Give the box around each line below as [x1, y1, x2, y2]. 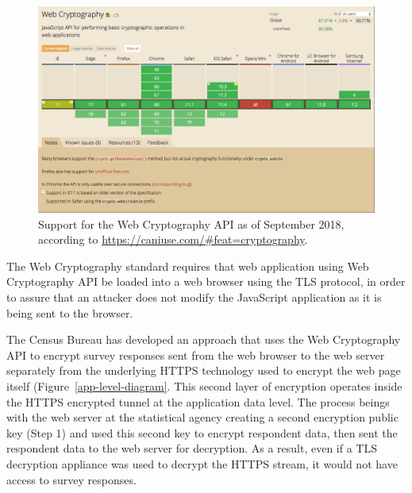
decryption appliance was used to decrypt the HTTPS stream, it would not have [6, 455, 398, 472]
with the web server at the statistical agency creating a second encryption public [6, 409, 399, 426]
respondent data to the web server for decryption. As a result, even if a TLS [6, 440, 377, 456]
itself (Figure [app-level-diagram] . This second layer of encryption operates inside [6, 377, 402, 394]
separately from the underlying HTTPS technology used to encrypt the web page [6, 362, 401, 379]
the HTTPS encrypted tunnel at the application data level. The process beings [6, 393, 390, 410]
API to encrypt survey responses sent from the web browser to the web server [6, 346, 385, 363]
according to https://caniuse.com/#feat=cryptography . [38, 231, 308, 248]
